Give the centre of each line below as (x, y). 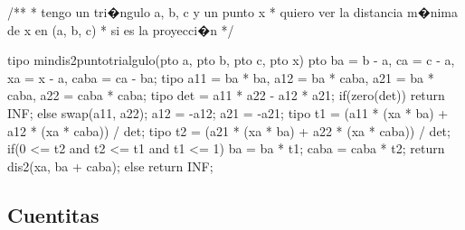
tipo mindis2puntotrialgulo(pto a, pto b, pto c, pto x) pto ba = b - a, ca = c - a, (231, 60)
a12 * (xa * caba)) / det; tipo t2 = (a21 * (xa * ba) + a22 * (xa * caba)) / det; (229, 130)
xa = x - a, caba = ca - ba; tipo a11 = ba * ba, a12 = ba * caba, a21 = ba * (221, 77)
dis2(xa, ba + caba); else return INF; (110, 166)
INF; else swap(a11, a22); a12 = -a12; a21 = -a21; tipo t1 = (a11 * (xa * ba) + (228, 112)
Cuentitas (53, 214)
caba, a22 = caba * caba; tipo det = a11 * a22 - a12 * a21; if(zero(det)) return (226, 95)
